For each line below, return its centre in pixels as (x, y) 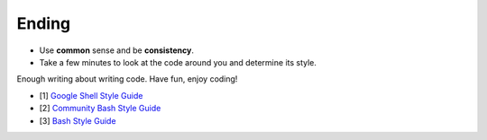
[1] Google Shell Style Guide (91, 95)
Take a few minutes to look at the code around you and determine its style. (178, 62)
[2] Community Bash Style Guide (100, 109)
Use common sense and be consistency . (116, 50)
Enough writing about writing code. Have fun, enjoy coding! (127, 79)
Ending (44, 23)
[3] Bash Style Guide (78, 120)
